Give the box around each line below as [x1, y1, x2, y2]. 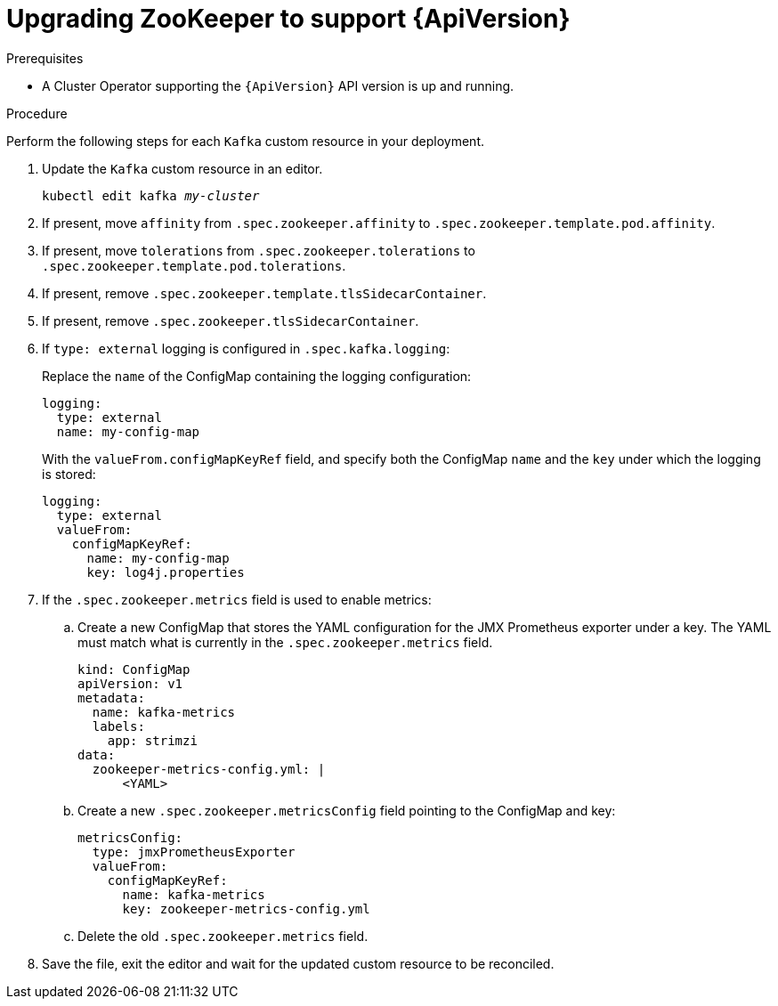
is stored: [42, 466, 96, 482]
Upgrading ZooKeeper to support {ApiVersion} [6, 4, 571, 34]
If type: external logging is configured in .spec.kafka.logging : [42, 340, 450, 356]
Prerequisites [6, 50, 84, 66]
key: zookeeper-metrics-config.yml [122, 901, 370, 916]
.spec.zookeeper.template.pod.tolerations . [42, 257, 346, 273]
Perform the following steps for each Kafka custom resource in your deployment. [6, 133, 484, 149]
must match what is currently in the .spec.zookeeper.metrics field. [77, 634, 493, 650]
